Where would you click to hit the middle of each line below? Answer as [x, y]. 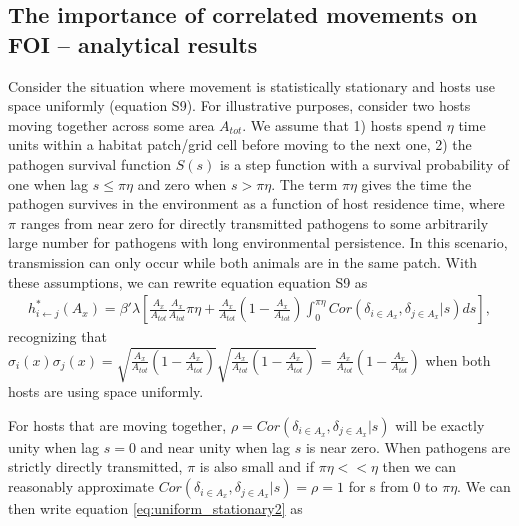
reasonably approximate [81, 486]
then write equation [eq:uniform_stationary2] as [155, 508]
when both [458, 359]
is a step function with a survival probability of [364, 163]
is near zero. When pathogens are [408, 446]
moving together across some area [111, 124]
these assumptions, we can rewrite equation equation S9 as [188, 281]
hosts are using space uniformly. [106, 391]
